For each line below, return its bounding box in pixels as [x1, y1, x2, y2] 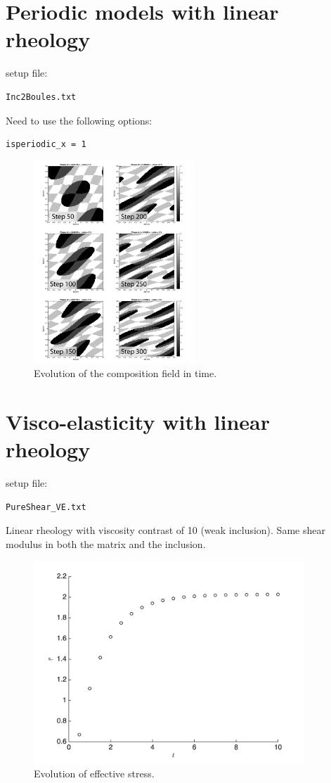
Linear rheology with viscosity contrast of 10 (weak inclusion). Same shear [6, 523, 325, 537]
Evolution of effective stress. [34, 766, 155, 781]
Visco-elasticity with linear [6, 407, 270, 436]
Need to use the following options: [6, 113, 152, 127]
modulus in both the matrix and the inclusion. [6, 536, 206, 551]
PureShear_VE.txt [6, 502, 86, 512]
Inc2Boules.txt [6, 91, 77, 102]
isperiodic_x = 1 [6, 139, 86, 150]
